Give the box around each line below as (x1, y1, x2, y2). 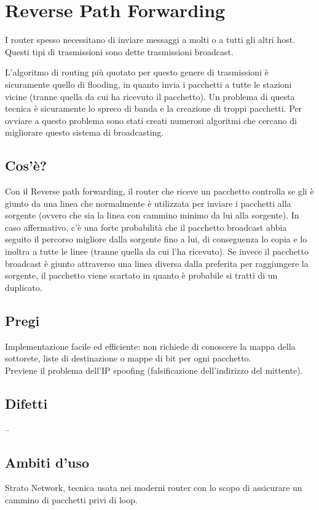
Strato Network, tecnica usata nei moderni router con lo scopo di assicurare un (5, 481, 302, 494)
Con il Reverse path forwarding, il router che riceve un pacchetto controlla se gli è (5, 185, 314, 198)
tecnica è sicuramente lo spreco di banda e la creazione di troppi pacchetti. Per (5, 102, 302, 115)
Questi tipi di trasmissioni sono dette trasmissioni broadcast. (5, 45, 234, 58)
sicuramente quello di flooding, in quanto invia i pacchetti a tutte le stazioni (5, 77, 292, 90)
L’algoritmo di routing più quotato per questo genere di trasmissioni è (5, 66, 269, 79)
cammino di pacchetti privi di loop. (5, 493, 138, 506)
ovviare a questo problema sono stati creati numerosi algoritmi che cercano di (5, 114, 297, 126)
